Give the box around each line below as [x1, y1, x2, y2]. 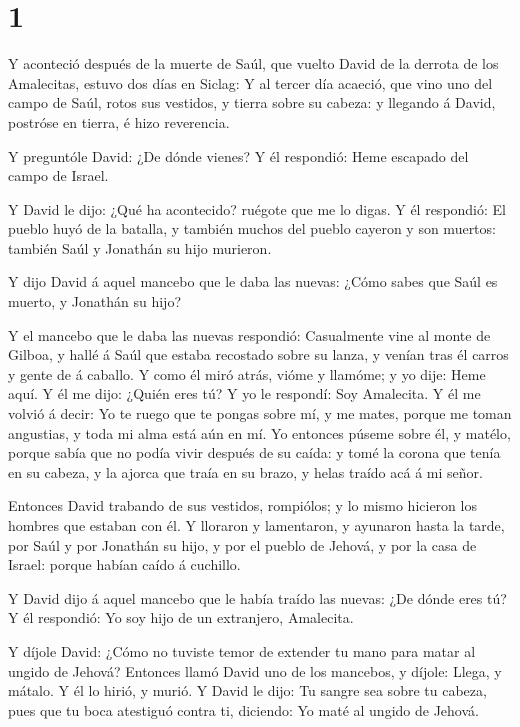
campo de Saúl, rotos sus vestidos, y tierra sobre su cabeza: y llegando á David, [8, 92, 496, 113]
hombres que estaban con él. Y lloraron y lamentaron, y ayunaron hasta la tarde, [8, 515, 505, 535]
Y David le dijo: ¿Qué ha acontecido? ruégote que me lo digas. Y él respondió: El [8, 198, 506, 219]
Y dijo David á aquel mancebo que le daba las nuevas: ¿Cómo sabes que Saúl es [8, 271, 498, 292]
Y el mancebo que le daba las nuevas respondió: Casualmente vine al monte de [8, 324, 491, 345]
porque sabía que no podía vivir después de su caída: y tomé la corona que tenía [8, 442, 501, 463]
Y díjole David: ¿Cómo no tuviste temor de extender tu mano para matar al [8, 640, 476, 661]
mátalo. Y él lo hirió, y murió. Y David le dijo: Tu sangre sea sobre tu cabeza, [8, 680, 487, 701]
